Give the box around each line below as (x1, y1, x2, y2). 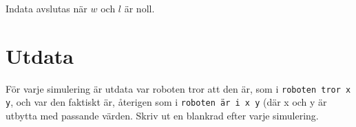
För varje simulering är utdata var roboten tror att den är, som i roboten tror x (6, 81, 351, 95)
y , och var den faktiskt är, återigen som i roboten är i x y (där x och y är (6, 95, 327, 109)
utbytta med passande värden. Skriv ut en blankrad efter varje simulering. (6, 108, 319, 123)
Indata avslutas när (6, 1, 87, 15)
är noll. (124, 1, 155, 15)
